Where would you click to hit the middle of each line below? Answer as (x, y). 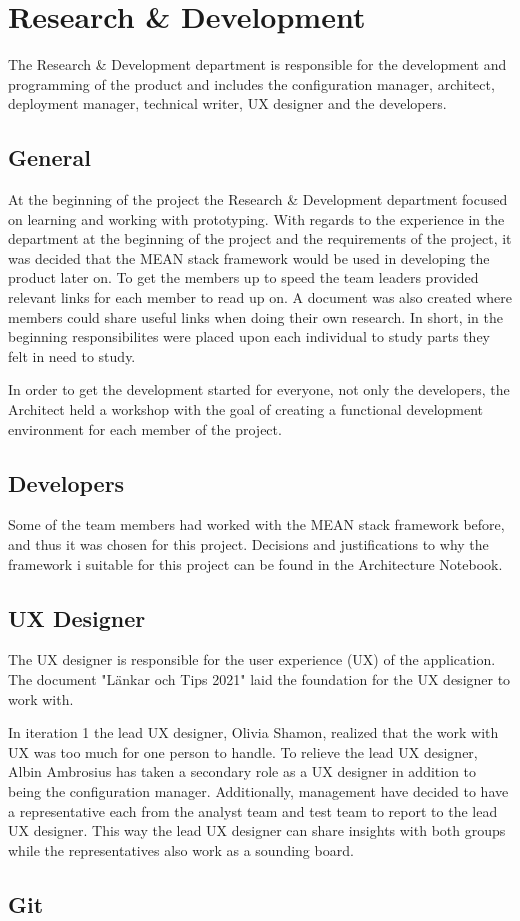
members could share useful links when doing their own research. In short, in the (255, 316)
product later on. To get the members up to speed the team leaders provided (243, 277)
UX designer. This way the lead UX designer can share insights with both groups (257, 830)
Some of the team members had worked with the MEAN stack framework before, (256, 524)
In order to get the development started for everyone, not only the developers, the (259, 389)
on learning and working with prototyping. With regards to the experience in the (256, 218)
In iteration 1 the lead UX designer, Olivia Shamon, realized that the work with (253, 732)
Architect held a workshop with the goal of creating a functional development (246, 409)
